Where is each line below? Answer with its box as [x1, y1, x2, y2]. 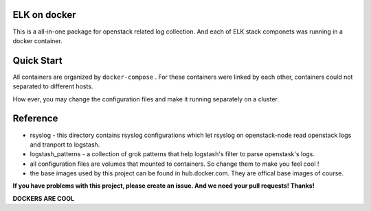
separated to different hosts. [12, 82, 93, 90]
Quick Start [12, 55, 63, 66]
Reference [12, 113, 58, 125]
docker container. [12, 36, 63, 45]
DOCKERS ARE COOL [12, 194, 75, 202]
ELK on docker [12, 9, 76, 21]
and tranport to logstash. [30, 140, 100, 149]
